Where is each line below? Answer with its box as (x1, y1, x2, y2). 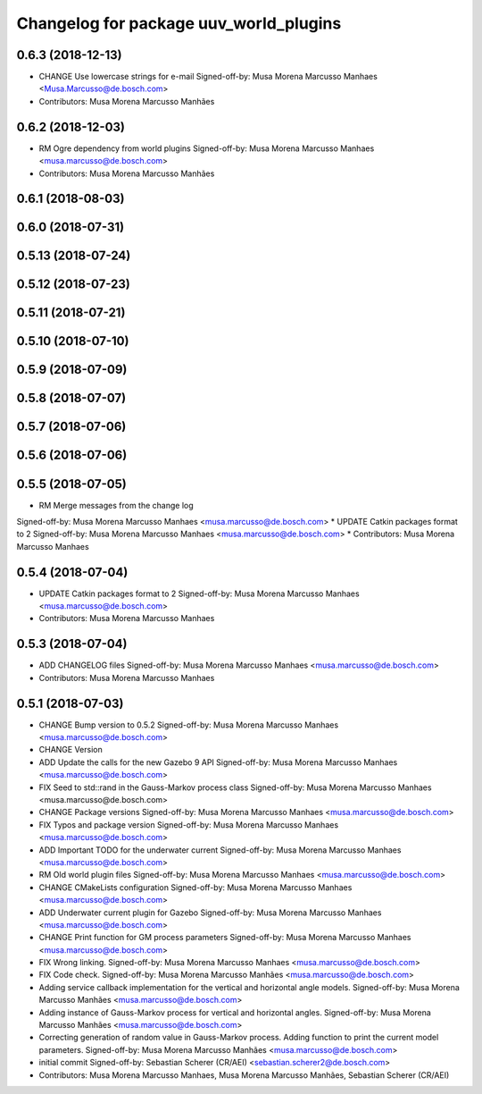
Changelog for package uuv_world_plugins (16, 13, 342, 33)
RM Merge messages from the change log (38, 500, 194, 510)
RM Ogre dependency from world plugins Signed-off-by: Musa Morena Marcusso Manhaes (38, 143, 375, 154)
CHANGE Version (38, 745, 103, 755)
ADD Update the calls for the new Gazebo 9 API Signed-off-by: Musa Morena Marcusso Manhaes (38, 756, 398, 768)
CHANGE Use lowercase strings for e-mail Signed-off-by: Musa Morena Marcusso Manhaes (38, 72, 378, 82)
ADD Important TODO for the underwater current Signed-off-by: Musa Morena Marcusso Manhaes (38, 845, 402, 855)
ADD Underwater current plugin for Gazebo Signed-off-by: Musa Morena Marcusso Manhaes (38, 907, 382, 918)
